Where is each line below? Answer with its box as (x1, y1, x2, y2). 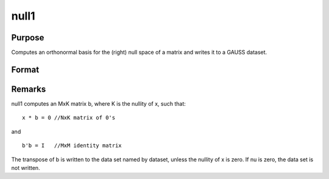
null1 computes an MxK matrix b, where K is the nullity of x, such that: (11, 100, 186, 107)
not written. (11, 164, 40, 171)
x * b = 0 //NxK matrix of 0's (22, 114, 116, 122)
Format (11, 64, 40, 75)
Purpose (11, 32, 44, 43)
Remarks (11, 84, 46, 94)
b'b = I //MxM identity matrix (22, 142, 122, 149)
